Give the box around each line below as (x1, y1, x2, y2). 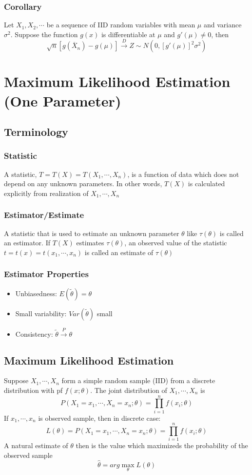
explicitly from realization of (4, 188, 89, 198)
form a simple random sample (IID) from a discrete (61, 375, 215, 386)
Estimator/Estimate (4, 209, 84, 221)
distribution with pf (4, 385, 63, 395)
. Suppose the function (10, 29, 78, 39)
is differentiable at (101, 29, 155, 39)
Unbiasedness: (15, 288, 57, 298)
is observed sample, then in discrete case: (38, 412, 161, 423)
